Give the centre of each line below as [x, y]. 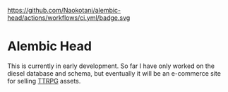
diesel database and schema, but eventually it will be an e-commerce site [114, 73]
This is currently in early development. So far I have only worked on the [111, 66]
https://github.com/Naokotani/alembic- [64, 10]
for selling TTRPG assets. [44, 81]
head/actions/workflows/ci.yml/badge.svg [69, 18]
